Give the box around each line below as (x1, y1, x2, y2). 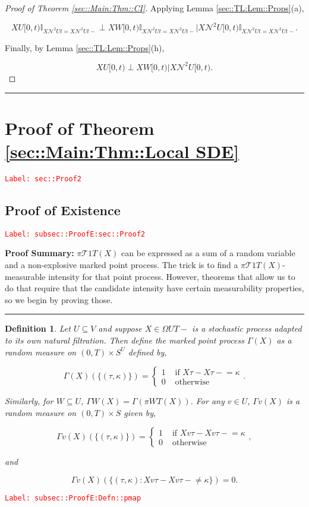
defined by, (128, 345, 167, 358)
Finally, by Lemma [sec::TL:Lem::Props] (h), (5, 41, 165, 53)
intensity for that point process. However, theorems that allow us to (48, 270, 295, 282)
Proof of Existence (5, 200, 121, 219)
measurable (5, 270, 46, 282)
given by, (124, 406, 156, 418)
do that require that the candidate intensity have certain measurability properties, (5, 282, 304, 294)
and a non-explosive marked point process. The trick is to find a (5, 258, 238, 270)
